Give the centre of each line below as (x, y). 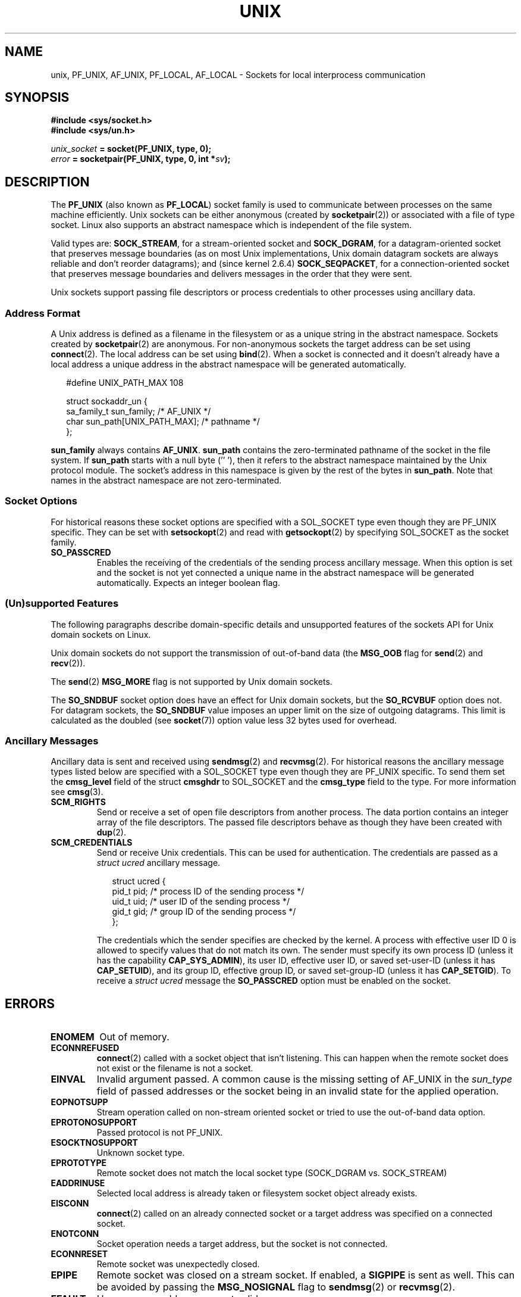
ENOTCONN (75, 1234)
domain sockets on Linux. (101, 634)
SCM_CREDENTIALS (92, 843)
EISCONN (70, 1204)
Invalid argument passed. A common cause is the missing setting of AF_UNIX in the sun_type (305, 1079)
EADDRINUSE (78, 1183)
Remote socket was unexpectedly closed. (178, 1264)
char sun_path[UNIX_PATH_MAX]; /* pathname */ (163, 422)
